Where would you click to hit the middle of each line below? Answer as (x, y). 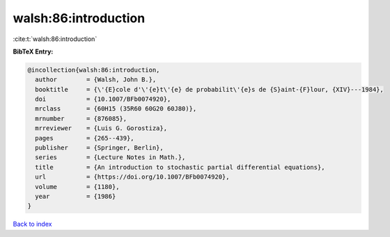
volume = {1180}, (77, 187)
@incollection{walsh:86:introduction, (94, 70)
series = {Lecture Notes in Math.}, (110, 157)
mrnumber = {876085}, (81, 119)
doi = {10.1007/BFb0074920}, (103, 99)
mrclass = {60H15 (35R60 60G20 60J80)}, (116, 109)
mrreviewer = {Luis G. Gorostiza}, (101, 128)
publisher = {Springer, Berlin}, (99, 148)
